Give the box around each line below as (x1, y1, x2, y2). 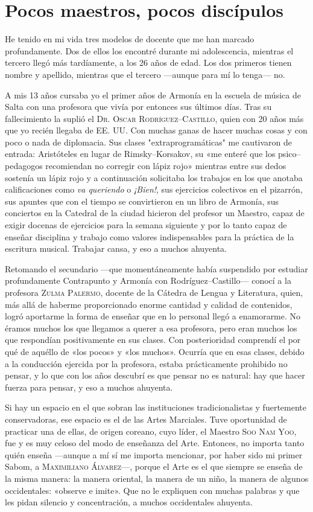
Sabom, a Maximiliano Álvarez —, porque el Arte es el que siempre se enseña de (5, 460, 303, 473)
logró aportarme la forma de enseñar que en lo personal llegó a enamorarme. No (5, 310, 301, 322)
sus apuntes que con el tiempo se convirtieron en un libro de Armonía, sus (5, 194, 279, 207)
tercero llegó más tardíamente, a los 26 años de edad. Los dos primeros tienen (5, 56, 292, 69)
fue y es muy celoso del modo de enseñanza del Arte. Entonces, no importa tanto (5, 437, 305, 449)
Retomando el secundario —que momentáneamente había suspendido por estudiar (5, 262, 308, 275)
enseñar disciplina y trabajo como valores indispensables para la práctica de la (5, 230, 294, 243)
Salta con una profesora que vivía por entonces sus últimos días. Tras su (5, 100, 272, 113)
